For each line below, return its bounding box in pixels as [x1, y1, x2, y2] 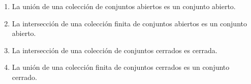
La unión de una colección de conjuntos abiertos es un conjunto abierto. [12, 1, 236, 11]
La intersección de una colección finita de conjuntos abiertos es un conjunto [12, 18, 247, 28]
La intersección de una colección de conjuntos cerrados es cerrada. [12, 45, 217, 55]
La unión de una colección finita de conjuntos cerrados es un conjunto [12, 62, 230, 72]
